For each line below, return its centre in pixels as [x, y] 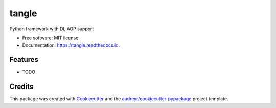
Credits [21, 87]
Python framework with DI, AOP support [52, 29]
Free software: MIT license [50, 38]
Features [24, 60]
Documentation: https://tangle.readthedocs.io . [71, 45]
